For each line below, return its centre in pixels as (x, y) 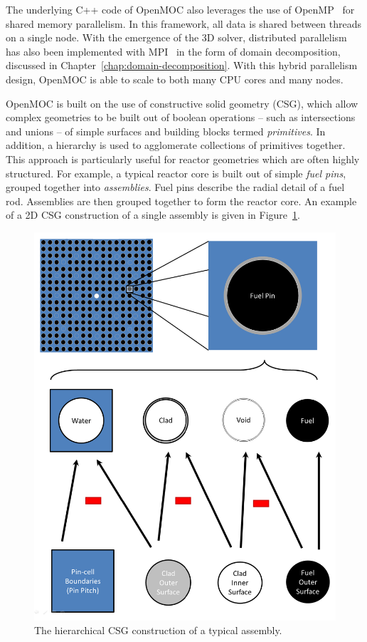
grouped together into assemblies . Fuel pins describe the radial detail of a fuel (175, 187)
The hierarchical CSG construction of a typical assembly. (158, 630)
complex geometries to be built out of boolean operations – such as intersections (181, 117)
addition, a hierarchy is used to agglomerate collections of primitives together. (176, 145)
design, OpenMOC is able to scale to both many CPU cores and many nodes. (175, 79)
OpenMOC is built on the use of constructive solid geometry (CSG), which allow (182, 103)
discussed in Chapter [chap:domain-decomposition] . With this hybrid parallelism (182, 65)
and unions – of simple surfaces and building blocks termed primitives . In (166, 131)
